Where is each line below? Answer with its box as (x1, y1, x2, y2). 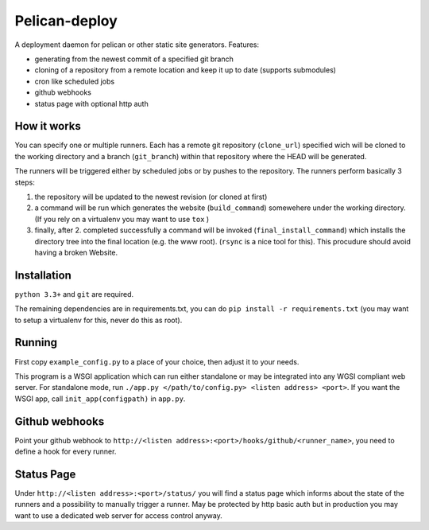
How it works (14, 119, 81, 133)
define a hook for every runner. (14, 446, 117, 456)
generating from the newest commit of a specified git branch (34, 54, 234, 64)
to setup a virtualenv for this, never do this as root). (14, 315, 183, 325)
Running (14, 336, 58, 349)
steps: (14, 177, 35, 187)
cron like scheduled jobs (34, 76, 115, 86)
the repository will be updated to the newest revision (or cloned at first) (34, 192, 268, 201)
